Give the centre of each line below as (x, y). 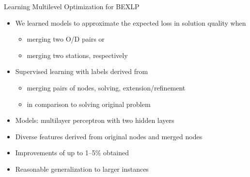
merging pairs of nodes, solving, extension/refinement (106, 87)
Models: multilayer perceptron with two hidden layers (95, 120)
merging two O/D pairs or (66, 39)
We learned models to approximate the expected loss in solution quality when (131, 22)
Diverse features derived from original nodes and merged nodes (109, 136)
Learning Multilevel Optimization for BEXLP (72, 6)
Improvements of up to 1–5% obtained (72, 153)
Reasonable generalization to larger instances (82, 169)
